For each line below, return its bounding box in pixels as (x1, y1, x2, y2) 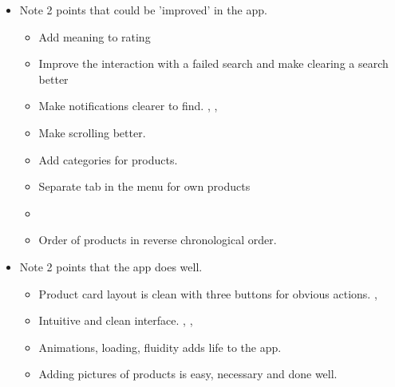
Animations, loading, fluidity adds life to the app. (38, 338, 282, 355)
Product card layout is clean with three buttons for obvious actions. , (38, 285, 377, 302)
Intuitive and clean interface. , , (38, 312, 193, 329)
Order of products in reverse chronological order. (38, 231, 277, 248)
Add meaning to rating (38, 28, 151, 45)
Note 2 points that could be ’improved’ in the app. (19, 2, 267, 18)
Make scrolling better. (38, 124, 146, 140)
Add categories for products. (38, 151, 178, 168)
